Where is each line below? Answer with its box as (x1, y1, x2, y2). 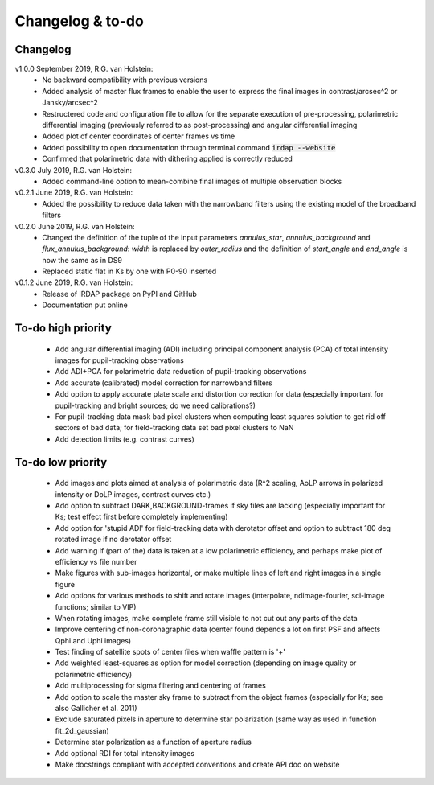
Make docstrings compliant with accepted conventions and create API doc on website (55, 759, 340, 769)
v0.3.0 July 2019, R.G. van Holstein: (14, 165, 133, 175)
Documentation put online (42, 300, 128, 310)
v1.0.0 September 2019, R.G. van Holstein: (14, 64, 154, 74)
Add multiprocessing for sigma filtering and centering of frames (55, 680, 267, 691)
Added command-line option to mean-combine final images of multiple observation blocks (42, 176, 342, 186)
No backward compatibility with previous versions (42, 75, 208, 84)
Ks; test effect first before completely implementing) (55, 512, 228, 522)
